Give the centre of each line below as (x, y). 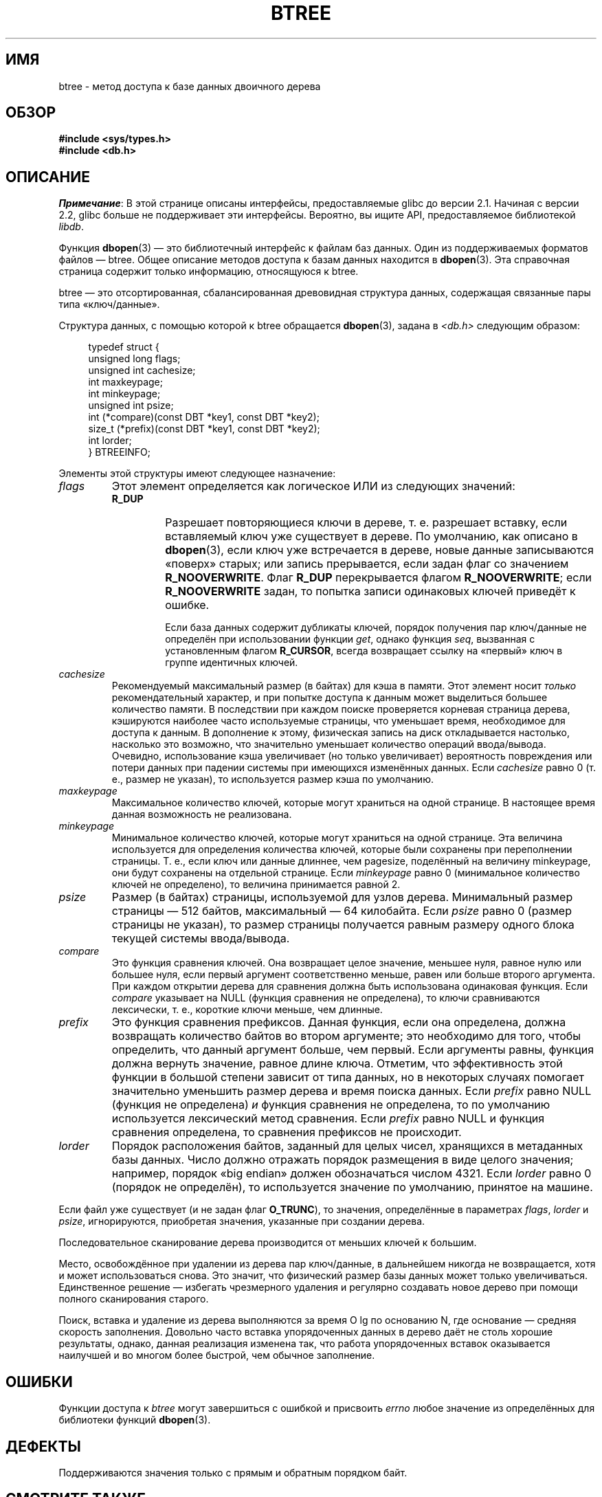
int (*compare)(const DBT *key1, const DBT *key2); (204, 417)
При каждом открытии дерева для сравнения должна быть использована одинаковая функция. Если (350, 986)
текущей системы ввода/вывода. (201, 939)
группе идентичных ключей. (232, 663)
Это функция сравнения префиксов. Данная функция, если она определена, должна (339, 1022)
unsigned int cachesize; (142, 370)
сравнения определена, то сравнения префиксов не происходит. (287, 1132)
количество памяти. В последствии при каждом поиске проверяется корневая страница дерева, (341, 709)
